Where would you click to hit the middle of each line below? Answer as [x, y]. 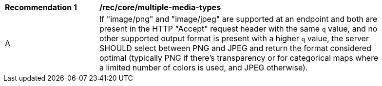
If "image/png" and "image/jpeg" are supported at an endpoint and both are [239, 19]
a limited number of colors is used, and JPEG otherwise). [204, 68]
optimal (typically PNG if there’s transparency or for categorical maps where [239, 58]
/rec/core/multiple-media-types [160, 7]
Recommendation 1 [41, 7]
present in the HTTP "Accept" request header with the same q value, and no [239, 29]
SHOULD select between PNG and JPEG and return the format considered [235, 48]
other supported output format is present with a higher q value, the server [234, 38]
